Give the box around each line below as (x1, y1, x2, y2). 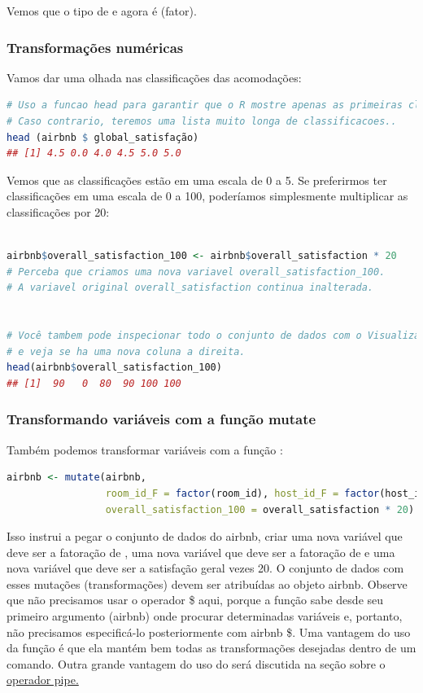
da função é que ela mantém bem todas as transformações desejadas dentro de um (7, 639, 416, 656)
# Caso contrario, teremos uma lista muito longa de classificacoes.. (7, 116, 397, 127)
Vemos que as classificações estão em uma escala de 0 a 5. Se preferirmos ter (7, 171, 387, 188)
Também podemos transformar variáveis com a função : (7, 441, 283, 458)
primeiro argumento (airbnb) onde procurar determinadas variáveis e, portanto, (7, 607, 403, 625)
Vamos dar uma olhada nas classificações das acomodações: (7, 68, 302, 86)
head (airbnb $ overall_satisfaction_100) (7, 362, 222, 374)
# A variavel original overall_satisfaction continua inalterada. (7, 282, 374, 294)
